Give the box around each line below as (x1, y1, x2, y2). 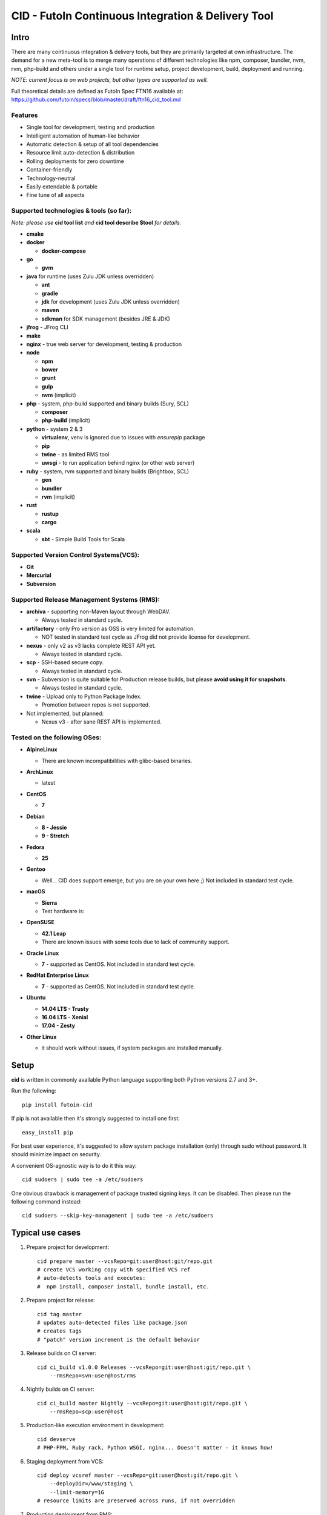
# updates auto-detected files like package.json (37, 1319, 188, 1326)
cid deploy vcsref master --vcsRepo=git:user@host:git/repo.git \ (37, 1472, 239, 1479)
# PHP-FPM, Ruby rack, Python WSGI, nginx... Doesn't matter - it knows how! (37, 1444, 274, 1451)
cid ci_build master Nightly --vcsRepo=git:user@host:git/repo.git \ (37, 1400, 248, 1407)
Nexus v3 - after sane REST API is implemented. (41, 718, 162, 725)
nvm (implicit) (41, 391, 76, 399)
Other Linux (26, 1033, 57, 1041)
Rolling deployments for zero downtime (26, 158, 124, 165)
